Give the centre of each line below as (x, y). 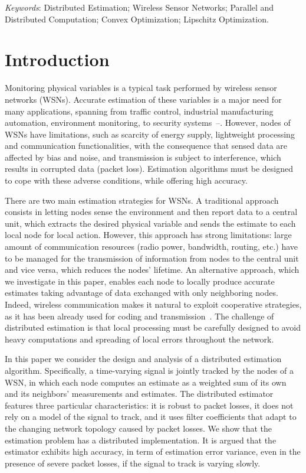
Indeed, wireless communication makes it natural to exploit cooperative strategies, (153, 304)
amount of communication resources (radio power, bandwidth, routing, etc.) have (151, 247)
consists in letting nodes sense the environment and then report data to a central (151, 212)
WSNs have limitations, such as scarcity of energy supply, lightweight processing (150, 134)
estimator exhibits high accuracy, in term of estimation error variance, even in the (153, 451)
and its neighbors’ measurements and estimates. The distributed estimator (139, 394)
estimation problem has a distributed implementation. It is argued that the (141, 440)
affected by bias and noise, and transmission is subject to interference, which (143, 157)
